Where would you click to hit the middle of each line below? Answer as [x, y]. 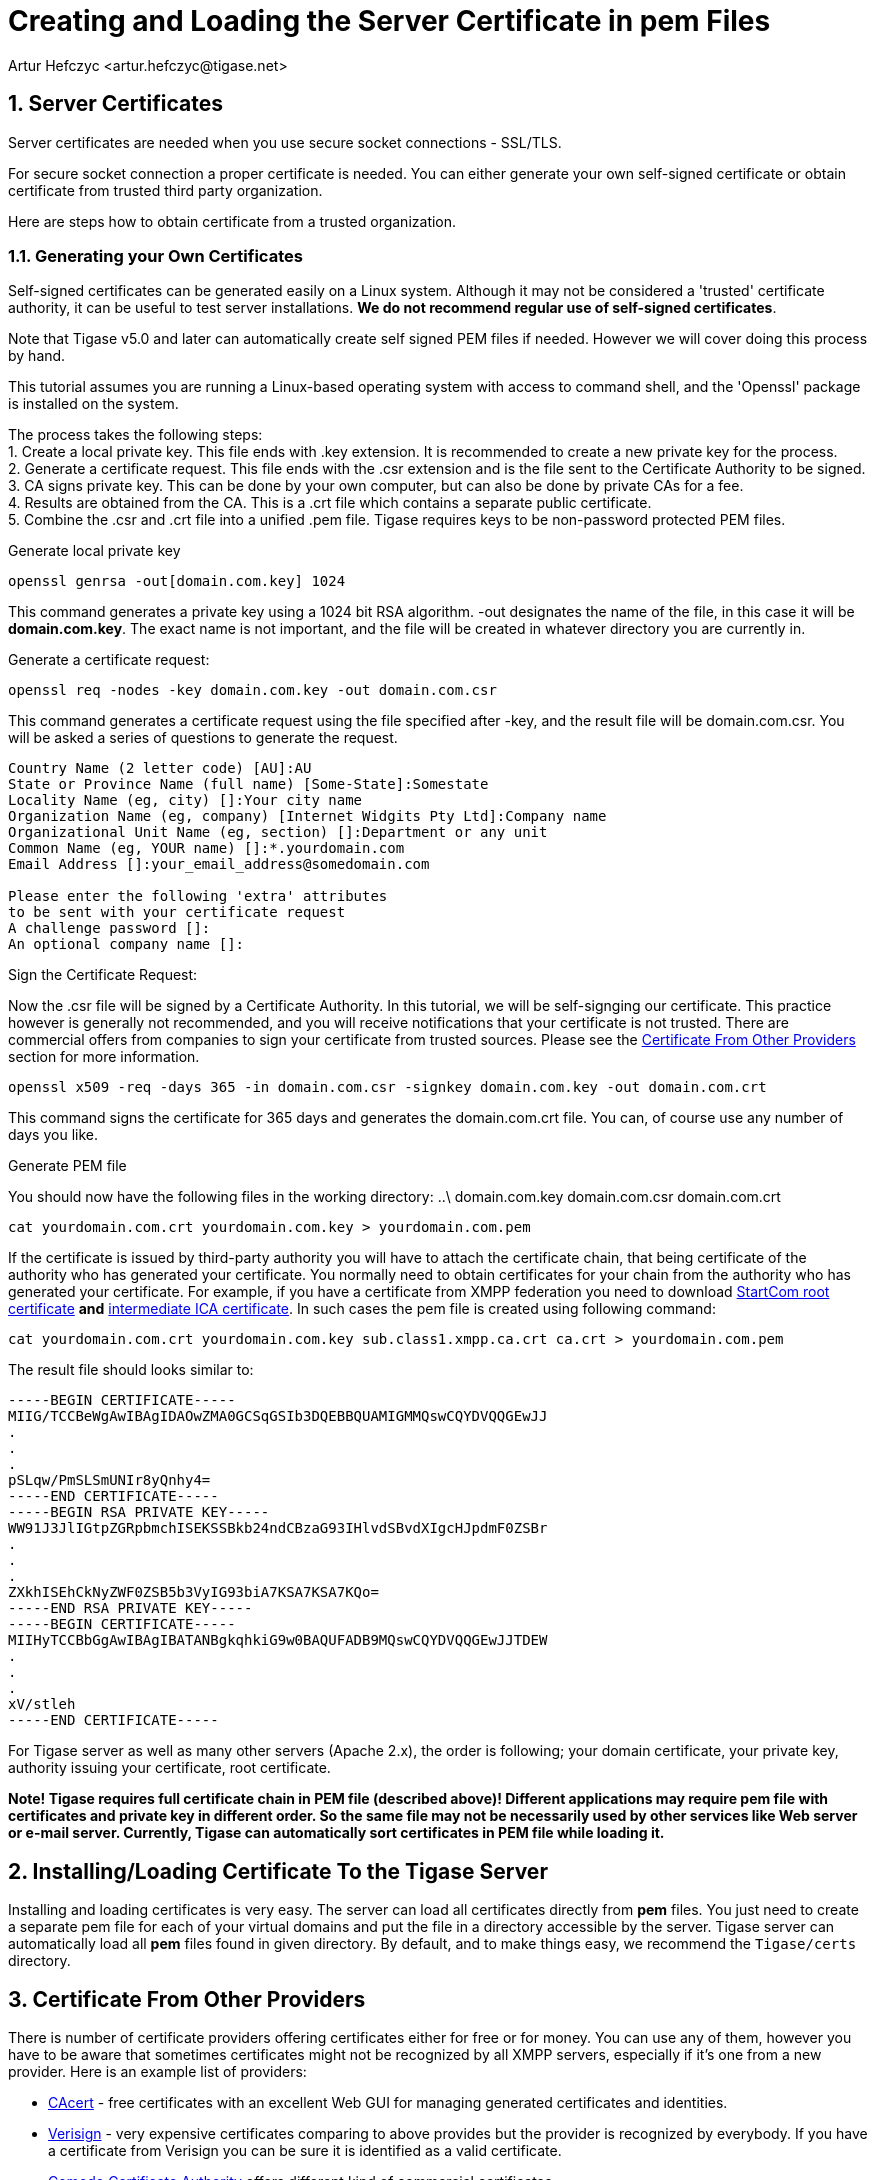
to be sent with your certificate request [177, 912]
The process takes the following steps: [135, 435]
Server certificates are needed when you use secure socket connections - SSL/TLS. [285, 142]
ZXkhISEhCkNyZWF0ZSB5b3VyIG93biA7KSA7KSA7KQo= [193, 1592]
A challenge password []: [109, 928]
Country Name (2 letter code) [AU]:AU [160, 768]
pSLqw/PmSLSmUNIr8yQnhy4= [109, 1480]
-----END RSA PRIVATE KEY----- [130, 1608]
